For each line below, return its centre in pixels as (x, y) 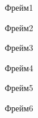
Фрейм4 (19, 67)
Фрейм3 (19, 48)
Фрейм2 (19, 27)
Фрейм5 (19, 88)
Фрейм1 (19, 7)
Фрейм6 (19, 108)
